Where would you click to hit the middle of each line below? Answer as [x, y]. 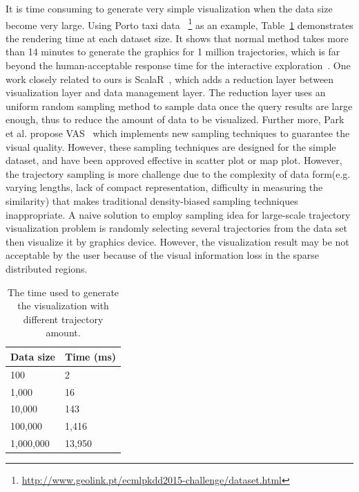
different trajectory [63, 319]
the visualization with [63, 306]
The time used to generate [64, 292]
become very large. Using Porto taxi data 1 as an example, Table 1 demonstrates [179, 24]
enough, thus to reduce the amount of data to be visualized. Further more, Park [175, 119]
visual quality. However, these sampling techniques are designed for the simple [171, 146]
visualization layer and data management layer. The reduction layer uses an [166, 92]
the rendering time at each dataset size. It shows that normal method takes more [177, 38]
